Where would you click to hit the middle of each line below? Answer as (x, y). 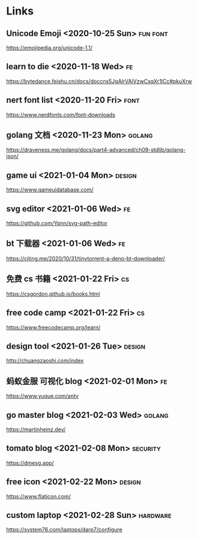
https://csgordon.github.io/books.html (53, 294)
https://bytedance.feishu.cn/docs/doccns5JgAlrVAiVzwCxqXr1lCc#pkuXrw (99, 81)
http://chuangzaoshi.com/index (45, 361)
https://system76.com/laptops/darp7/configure (64, 530)
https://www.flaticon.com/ (38, 496)
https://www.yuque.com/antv (43, 396)
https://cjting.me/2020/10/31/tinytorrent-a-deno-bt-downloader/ (85, 258)
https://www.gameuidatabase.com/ (50, 190)
